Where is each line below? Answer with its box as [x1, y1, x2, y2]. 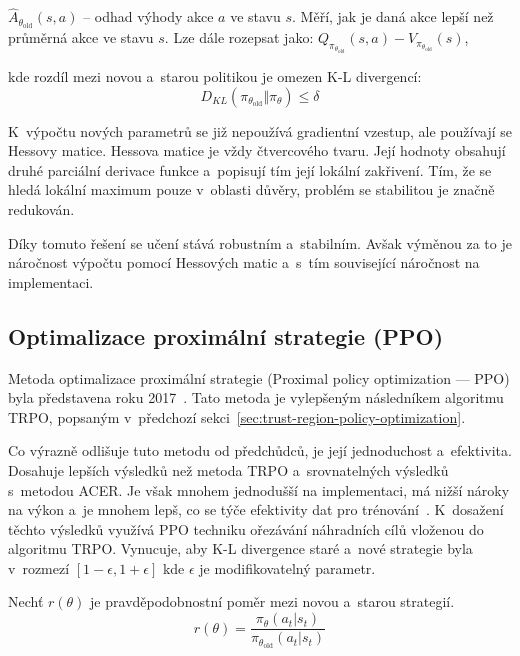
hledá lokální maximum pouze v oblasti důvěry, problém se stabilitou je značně [8, 179, 495, 200]
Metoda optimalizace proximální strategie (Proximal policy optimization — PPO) [8, 367, 510, 388]
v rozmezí [8, 557, 70, 578]
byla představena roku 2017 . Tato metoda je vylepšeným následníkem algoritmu [8, 387, 504, 408]
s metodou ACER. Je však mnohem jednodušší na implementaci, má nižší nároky [8, 479, 510, 500]
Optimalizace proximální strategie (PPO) [8, 320, 444, 351]
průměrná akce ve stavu [8, 27, 154, 48]
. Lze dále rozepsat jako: [164, 27, 314, 48]
